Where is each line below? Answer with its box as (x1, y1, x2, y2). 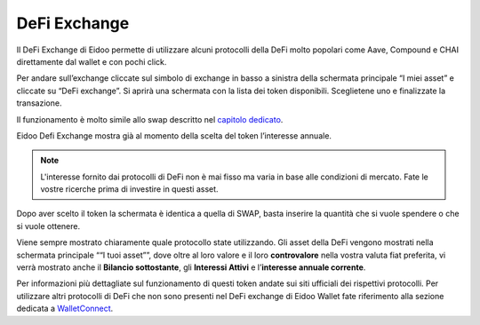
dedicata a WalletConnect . (16, 303, 114, 314)
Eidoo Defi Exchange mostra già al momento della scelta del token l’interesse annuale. (16, 130, 332, 141)
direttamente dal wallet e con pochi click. (16, 56, 167, 67)
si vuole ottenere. (16, 220, 80, 231)
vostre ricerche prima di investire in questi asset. (40, 184, 219, 194)
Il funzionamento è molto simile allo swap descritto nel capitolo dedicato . (16, 114, 284, 124)
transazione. (16, 98, 62, 108)
